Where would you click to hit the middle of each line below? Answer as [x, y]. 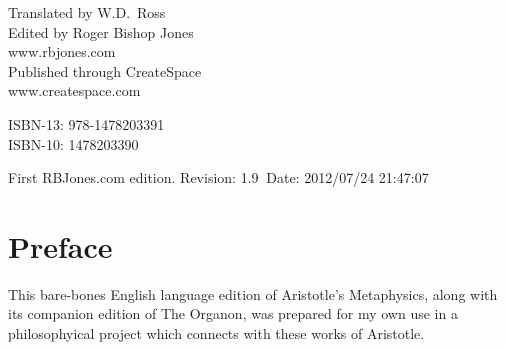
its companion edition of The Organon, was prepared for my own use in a [233, 313]
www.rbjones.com [62, 51]
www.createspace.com [74, 90]
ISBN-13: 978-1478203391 [86, 123]
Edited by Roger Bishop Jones [101, 31]
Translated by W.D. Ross [87, 12]
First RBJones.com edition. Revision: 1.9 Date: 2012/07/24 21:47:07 [218, 177]
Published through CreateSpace [105, 70]
